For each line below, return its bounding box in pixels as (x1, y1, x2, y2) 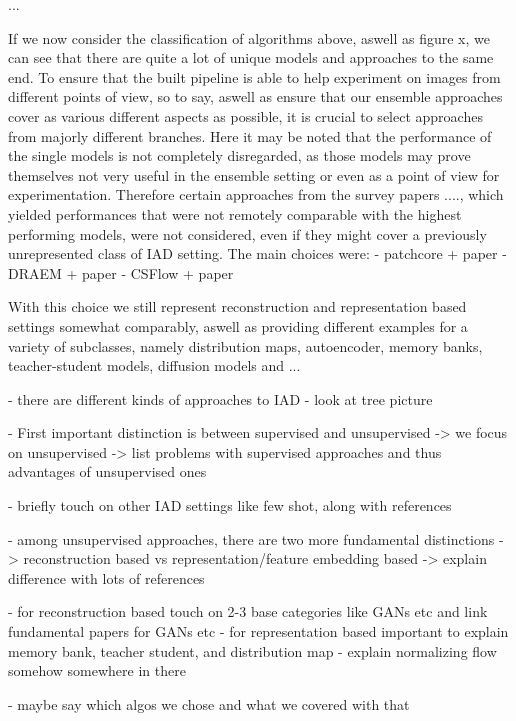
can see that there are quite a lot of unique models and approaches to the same (8, 47, 494, 68)
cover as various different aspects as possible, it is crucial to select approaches (8, 105, 483, 126)
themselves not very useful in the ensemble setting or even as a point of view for (8, 164, 500, 185)
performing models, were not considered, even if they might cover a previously (8, 223, 487, 244)
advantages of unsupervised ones (8, 461, 207, 482)
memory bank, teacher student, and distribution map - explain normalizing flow (8, 640, 497, 661)
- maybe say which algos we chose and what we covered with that (8, 693, 410, 714)
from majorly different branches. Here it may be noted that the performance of (8, 125, 492, 146)
